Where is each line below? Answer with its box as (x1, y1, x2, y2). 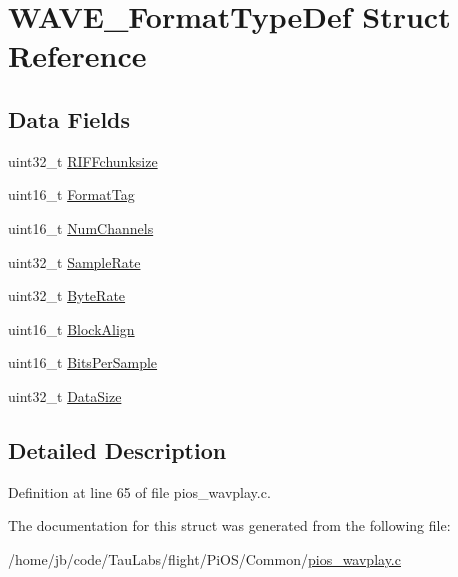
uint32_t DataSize (8, 385, 122, 406)
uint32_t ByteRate (8, 285, 126, 306)
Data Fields (8, 103, 131, 134)
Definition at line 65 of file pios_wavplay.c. (8, 481, 271, 502)
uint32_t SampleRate (8, 251, 141, 272)
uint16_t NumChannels (8, 217, 154, 238)
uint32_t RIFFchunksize (8, 150, 158, 171)
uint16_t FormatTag (8, 184, 135, 205)
